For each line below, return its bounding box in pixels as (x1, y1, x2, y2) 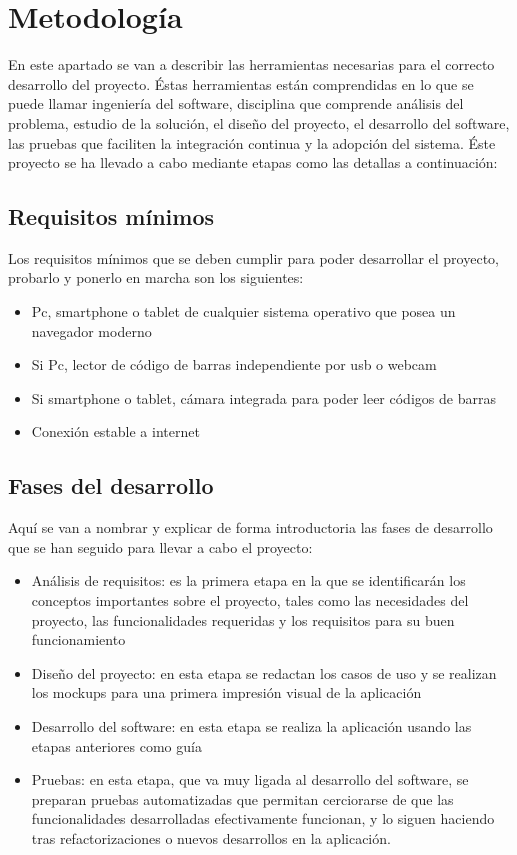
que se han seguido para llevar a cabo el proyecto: (8, 536, 313, 557)
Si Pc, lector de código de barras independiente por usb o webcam (31, 354, 437, 375)
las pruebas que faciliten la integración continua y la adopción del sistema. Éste (8, 132, 496, 153)
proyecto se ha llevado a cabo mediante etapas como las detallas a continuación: (8, 152, 498, 173)
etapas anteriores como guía (31, 735, 202, 756)
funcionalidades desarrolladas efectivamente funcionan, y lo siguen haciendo (31, 808, 495, 829)
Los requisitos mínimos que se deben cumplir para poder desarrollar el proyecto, (8, 247, 499, 268)
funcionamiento (31, 629, 126, 650)
